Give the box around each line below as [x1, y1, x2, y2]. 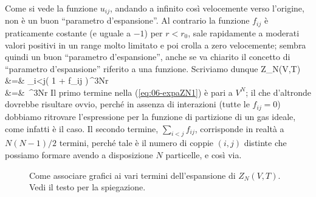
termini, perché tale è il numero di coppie [59, 136, 214, 149]
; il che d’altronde [246, 85, 311, 98]
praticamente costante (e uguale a [5, 26, 131, 39]
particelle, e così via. [165, 148, 242, 161]
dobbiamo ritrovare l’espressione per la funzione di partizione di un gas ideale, [5, 110, 296, 122]
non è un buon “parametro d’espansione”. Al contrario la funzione [5, 14, 250, 27]
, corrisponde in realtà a [194, 122, 284, 135]
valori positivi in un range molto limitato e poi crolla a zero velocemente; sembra [5, 38, 306, 51]
